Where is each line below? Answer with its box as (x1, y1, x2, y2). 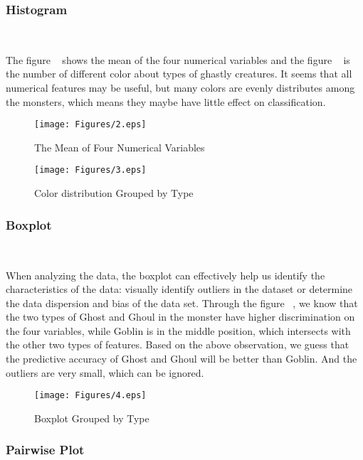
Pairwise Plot (6, 441, 85, 459)
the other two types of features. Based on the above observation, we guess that (6, 337, 349, 352)
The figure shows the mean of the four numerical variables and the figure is (6, 52, 350, 67)
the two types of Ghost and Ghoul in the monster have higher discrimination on (6, 309, 355, 324)
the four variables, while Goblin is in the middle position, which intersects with (6, 323, 351, 338)
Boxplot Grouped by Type (34, 410, 149, 425)
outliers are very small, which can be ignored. (6, 365, 204, 380)
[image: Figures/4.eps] (34, 390, 147, 401)
